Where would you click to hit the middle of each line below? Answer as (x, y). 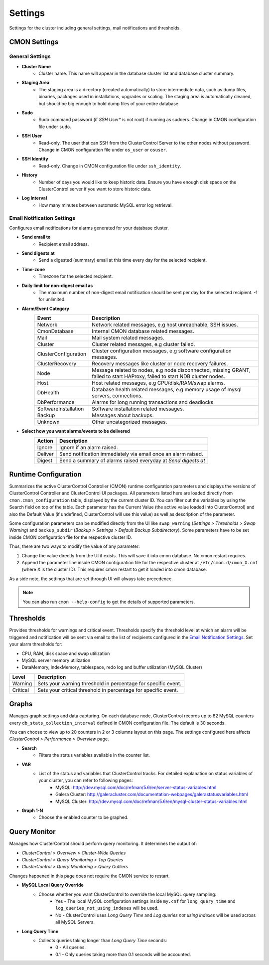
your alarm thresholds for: (36, 644)
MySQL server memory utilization (56, 660)
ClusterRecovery (57, 364)
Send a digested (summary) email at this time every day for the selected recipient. (123, 260)
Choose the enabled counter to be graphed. (84, 817)
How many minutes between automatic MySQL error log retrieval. (106, 205)
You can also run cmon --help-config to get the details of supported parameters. (109, 602)
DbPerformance (56, 402)
